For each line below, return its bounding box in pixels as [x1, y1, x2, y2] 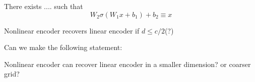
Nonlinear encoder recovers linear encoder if [4, 25, 140, 35]
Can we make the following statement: [4, 42, 122, 52]
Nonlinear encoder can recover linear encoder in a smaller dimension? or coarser [4, 58, 251, 69]
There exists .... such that [4, 1, 83, 11]
